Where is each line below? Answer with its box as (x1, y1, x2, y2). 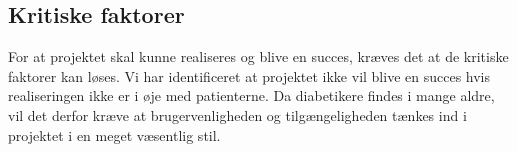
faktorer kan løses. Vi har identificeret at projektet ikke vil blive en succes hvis (8, 65, 491, 86)
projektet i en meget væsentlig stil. (8, 124, 221, 145)
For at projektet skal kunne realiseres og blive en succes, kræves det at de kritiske (8, 46, 509, 67)
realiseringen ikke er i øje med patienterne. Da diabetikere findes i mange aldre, (8, 85, 495, 106)
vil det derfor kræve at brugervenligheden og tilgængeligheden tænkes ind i (8, 104, 467, 125)
